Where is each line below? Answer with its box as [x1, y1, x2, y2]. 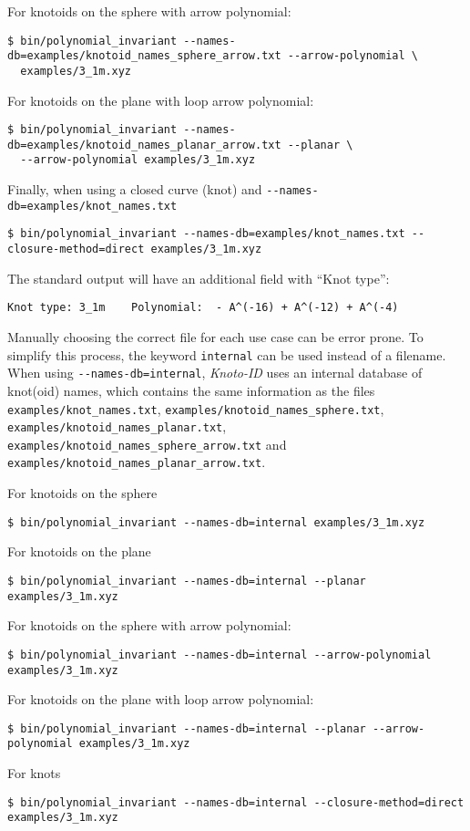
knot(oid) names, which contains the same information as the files [7, 380, 375, 400]
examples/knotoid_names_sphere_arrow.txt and [7, 434, 287, 453]
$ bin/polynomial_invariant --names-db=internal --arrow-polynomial [7, 648, 432, 661]
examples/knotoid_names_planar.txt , [7, 417, 227, 436]
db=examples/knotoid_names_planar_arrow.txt [7, 138, 281, 151]
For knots [7, 763, 61, 783]
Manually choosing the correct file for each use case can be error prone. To [7, 327, 424, 346]
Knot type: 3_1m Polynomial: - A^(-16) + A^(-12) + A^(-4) [7, 301, 399, 315]
